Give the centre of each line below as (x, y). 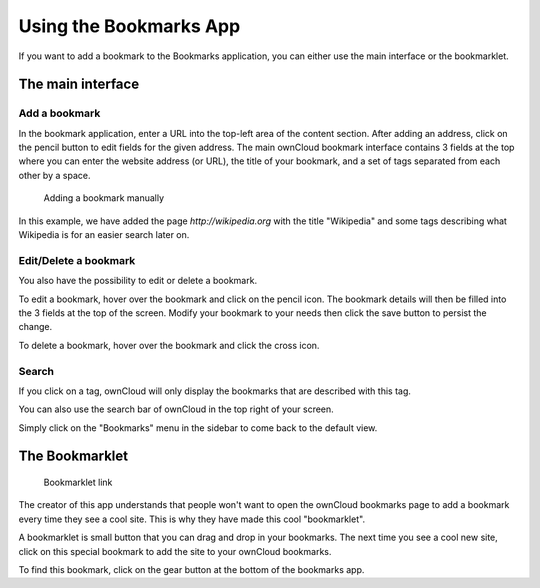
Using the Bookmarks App (129, 26)
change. (35, 327)
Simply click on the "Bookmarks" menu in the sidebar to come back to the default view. (198, 427)
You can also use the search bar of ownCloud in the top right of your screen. (176, 409)
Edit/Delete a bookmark (77, 260)
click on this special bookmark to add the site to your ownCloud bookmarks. (175, 551)
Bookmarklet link (78, 482)
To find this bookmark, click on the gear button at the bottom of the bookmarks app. (191, 570)
